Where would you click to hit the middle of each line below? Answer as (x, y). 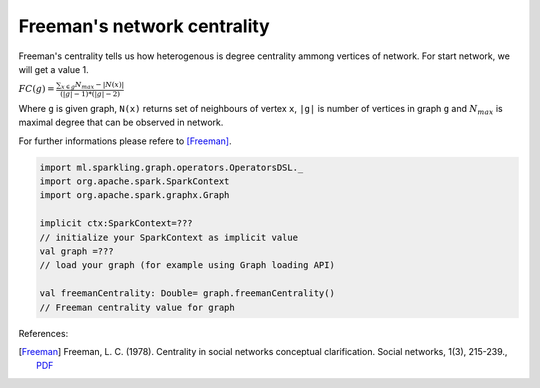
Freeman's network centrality (144, 26)
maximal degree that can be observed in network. (121, 122)
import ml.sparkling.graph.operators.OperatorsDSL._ (171, 167)
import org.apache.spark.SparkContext (134, 181)
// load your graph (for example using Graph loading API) (187, 265)
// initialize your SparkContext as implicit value (169, 237)
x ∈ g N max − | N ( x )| (93, 85)
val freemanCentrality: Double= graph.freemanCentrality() (187, 293)
